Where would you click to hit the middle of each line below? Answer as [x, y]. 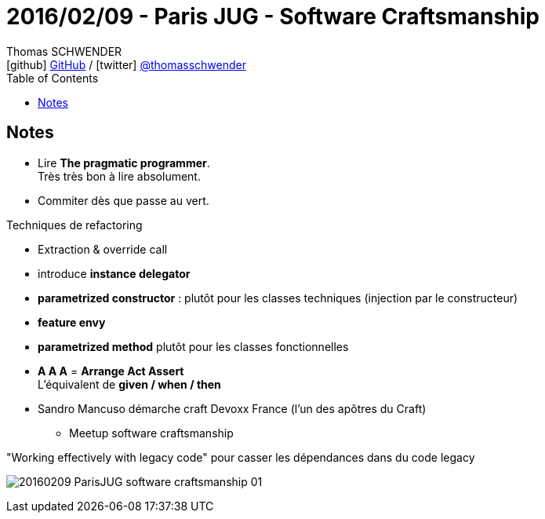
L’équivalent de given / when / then [129, 384]
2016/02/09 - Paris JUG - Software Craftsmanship [273, 16]
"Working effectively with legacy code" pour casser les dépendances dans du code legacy [241, 457]
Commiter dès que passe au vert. [124, 200]
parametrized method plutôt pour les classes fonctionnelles [193, 346]
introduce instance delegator [114, 273]
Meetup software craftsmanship [151, 433]
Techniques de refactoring [74, 225]
